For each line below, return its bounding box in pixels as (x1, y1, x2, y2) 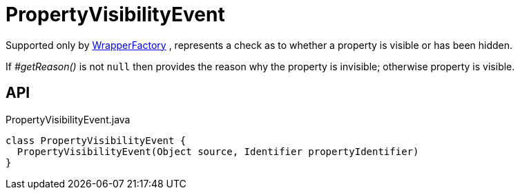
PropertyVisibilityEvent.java (6, 113, 131, 125)
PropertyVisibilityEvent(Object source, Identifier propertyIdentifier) (17, 145, 419, 157)
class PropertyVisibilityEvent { (6, 134, 186, 146)
